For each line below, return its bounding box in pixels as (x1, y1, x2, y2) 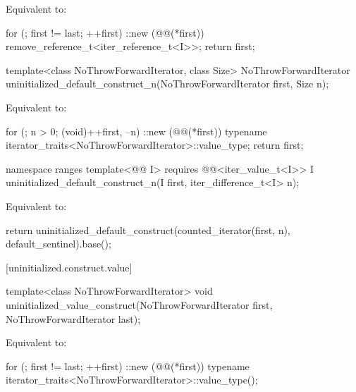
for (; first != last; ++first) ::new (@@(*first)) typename (6, 358, 250, 373)
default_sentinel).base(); (6, 236, 111, 251)
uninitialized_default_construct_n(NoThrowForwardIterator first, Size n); (6, 76, 329, 91)
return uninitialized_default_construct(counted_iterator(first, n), (6, 222, 290, 237)
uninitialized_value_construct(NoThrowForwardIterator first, (6, 297, 273, 312)
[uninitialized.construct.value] (6, 259, 133, 274)
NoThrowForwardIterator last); (6, 311, 141, 326)
